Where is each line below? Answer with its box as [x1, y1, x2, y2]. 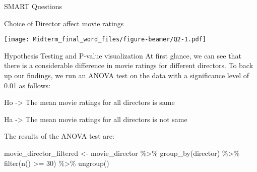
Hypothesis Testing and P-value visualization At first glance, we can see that [4, 50, 241, 61]
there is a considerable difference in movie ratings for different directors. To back [4, 60, 253, 71]
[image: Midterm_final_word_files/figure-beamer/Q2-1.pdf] [4, 36, 206, 43]
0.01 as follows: [4, 80, 50, 90]
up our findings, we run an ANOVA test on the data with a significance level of [4, 70, 249, 81]
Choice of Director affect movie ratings [4, 18, 124, 28]
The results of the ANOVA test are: [4, 131, 114, 141]
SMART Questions [4, 1, 62, 11]
